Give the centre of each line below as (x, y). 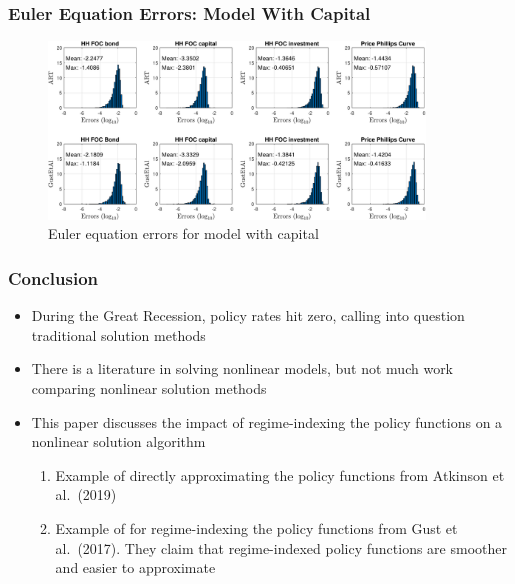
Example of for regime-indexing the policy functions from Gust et (256, 528)
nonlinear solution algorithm (118, 441)
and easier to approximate (135, 567)
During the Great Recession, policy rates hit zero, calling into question (248, 315)
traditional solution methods (118, 334)
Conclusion (53, 277)
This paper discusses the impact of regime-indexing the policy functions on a (267, 421)
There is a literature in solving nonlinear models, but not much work (242, 368)
